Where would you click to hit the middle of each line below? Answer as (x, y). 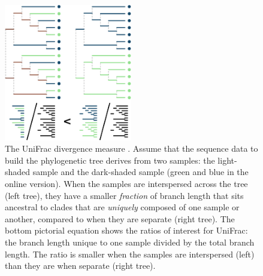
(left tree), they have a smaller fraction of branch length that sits (124, 195)
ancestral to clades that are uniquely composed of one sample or (122, 207)
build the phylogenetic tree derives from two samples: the (110, 160)
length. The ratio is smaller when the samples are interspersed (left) (130, 254)
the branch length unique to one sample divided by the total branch (130, 242)
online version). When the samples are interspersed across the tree (126, 184)
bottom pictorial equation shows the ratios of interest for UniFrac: (126, 230)
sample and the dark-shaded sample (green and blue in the (140, 172)
